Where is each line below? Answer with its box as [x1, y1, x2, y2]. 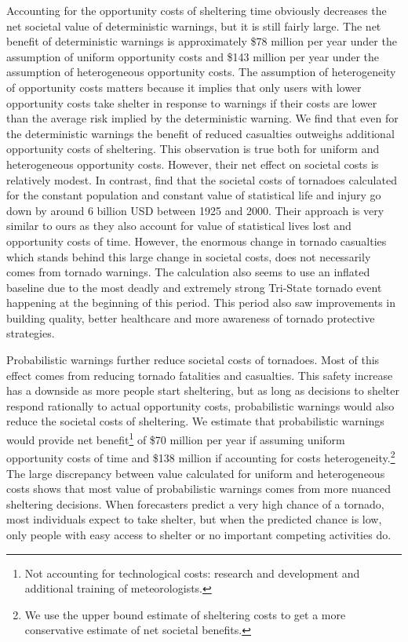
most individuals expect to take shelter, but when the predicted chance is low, [6, 511, 382, 527]
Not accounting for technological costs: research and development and [24, 564, 360, 581]
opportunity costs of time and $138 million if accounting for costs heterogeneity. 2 [6, 447, 395, 465]
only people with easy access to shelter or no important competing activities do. [6, 526, 392, 542]
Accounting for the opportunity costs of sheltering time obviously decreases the [6, 2, 387, 18]
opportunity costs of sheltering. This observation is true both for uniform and [6, 140, 380, 157]
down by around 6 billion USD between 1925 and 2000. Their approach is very [6, 202, 384, 218]
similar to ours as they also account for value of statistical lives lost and [6, 217, 352, 234]
